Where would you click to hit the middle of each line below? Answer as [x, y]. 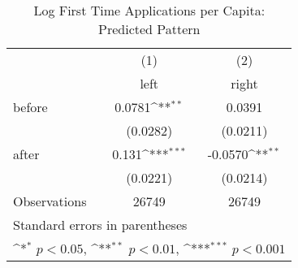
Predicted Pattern [149, 29]
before [30, 107]
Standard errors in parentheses [100, 225]
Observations [50, 201]
